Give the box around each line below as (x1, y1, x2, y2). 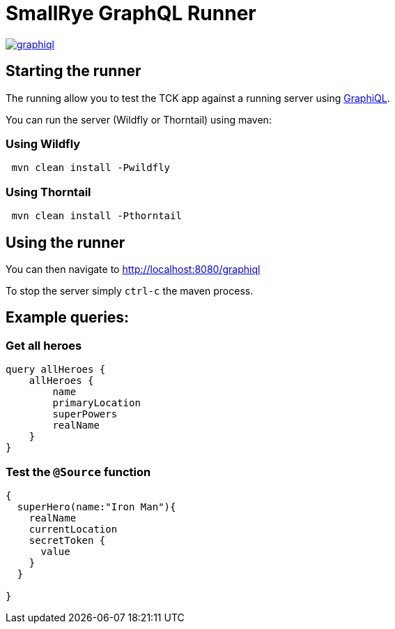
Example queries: (6, 309, 130, 327)
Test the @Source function (6, 464, 151, 479)
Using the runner (6, 233, 125, 251)
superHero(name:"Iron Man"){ (17, 501, 176, 512)
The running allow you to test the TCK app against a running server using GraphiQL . (6, 91, 390, 104)
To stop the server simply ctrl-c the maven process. (6, 284, 254, 297)
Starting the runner (6, 62, 141, 80)
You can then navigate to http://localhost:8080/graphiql (6, 262, 261, 275)
